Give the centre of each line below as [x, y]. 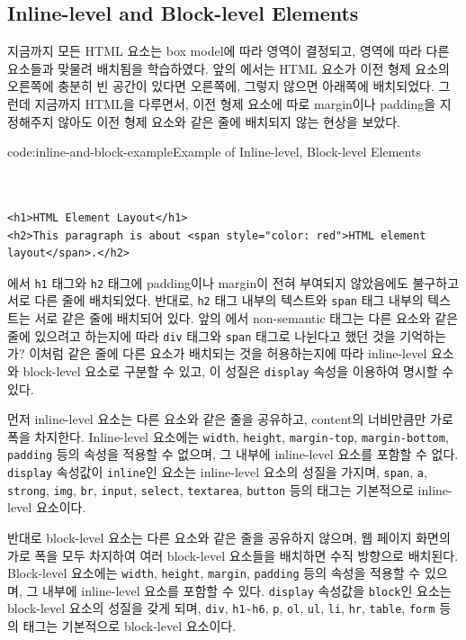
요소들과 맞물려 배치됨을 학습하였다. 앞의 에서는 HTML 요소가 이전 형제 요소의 [229, 68]
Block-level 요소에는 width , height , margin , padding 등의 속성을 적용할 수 [214, 573]
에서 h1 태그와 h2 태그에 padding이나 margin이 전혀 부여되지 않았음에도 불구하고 [233, 282]
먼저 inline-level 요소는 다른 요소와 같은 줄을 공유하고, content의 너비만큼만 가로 [230, 419]
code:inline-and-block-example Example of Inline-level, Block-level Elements [214, 152]
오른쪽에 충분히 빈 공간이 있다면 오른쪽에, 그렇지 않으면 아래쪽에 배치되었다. [221, 86]
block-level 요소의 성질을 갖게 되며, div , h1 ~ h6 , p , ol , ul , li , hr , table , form [221, 608]
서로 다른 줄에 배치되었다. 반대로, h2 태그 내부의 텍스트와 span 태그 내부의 [215, 300]
